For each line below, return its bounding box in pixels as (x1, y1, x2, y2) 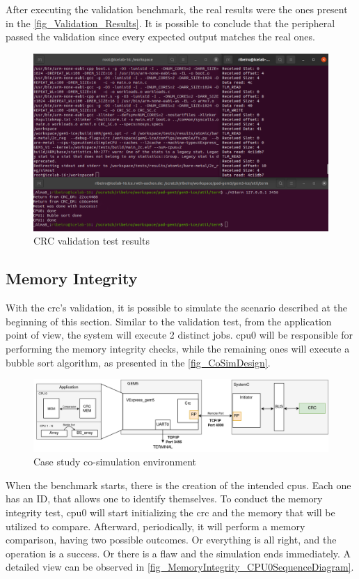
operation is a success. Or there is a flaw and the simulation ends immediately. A (6, 546, 351, 560)
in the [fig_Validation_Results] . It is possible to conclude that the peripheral (6, 15, 335, 30)
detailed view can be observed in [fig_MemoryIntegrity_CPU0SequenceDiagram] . (6, 559, 354, 574)
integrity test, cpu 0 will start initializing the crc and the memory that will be (6, 504, 335, 519)
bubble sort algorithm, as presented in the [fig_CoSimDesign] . (6, 355, 271, 369)
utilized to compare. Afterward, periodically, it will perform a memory (6, 518, 305, 533)
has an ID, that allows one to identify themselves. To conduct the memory (6, 491, 323, 506)
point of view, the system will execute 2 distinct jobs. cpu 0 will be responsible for (6, 327, 353, 342)
